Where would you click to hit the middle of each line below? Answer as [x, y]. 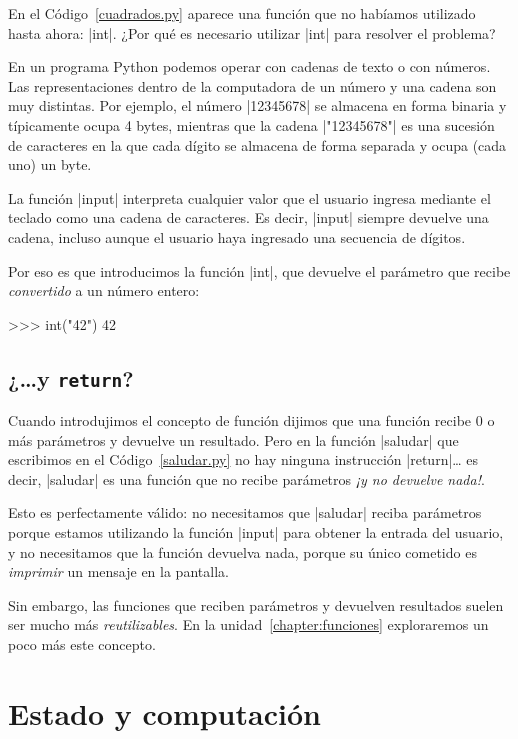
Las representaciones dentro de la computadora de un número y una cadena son [252, 85]
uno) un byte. [50, 164]
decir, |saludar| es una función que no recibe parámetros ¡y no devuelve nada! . [246, 478]
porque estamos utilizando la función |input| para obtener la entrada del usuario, [256, 532]
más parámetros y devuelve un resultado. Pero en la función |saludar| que [233, 439]
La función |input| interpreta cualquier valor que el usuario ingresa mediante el [249, 197]
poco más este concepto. [82, 644]
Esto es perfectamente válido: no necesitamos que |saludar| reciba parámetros [245, 512]
